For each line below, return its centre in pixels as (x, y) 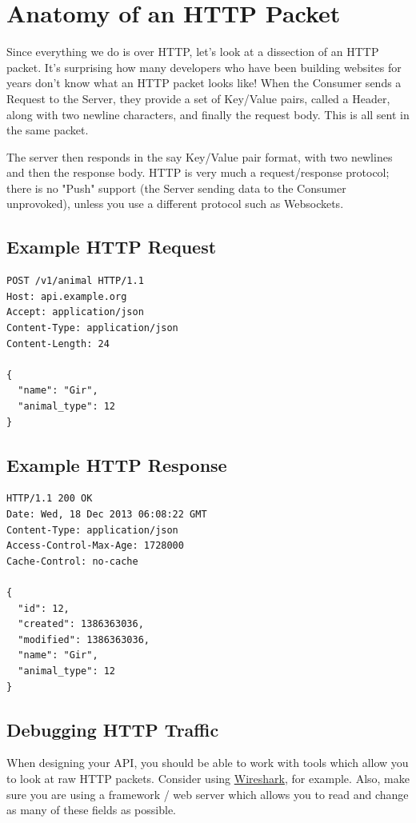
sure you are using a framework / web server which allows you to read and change (208, 794)
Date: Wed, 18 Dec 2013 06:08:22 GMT (107, 514)
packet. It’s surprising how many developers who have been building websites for (204, 67)
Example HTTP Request (112, 247)
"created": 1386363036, (81, 624)
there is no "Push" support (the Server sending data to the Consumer (176, 188)
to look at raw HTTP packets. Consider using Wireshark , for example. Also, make (208, 778)
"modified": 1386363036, (84, 639)
